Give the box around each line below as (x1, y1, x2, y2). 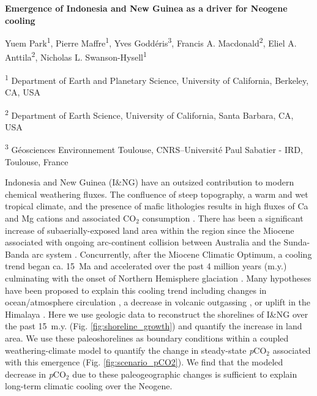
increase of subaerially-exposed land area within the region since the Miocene (5, 223, 294, 236)
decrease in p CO (5, 367, 66, 380)
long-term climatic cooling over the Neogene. (5, 379, 173, 392)
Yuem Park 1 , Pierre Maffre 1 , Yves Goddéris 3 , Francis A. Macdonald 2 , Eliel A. (5, 35, 297, 49)
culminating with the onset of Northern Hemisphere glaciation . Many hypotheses (5, 271, 311, 284)
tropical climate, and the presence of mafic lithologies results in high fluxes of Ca (5, 200, 308, 212)
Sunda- (283, 236, 310, 248)
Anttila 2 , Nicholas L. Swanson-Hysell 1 (5, 49, 147, 64)
